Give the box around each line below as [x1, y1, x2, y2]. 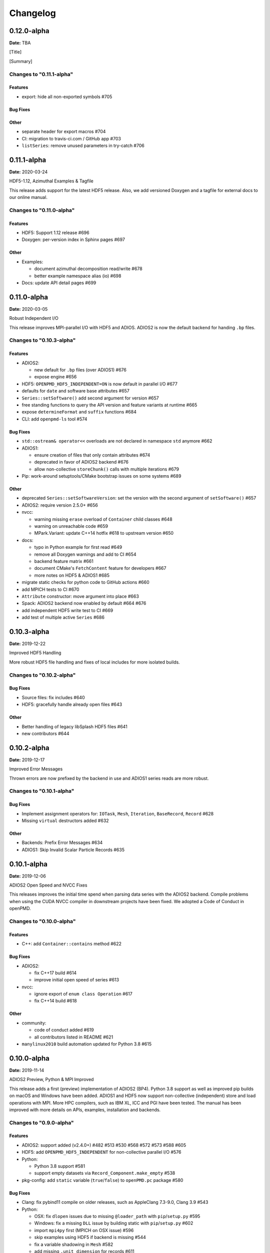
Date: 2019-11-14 [9, 1067, 44, 1073]
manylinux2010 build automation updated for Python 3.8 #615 [21, 1041, 152, 1047]
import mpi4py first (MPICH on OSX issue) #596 [34, 1227, 134, 1233]
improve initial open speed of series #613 [34, 977, 119, 983]
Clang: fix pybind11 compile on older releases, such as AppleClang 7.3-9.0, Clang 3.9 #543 [21, 1199, 208, 1205]
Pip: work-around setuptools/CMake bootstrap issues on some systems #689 [21, 473, 181, 479]
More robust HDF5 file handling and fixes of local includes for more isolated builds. [9, 659, 180, 665]
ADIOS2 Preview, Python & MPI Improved [9, 1077, 94, 1083]
